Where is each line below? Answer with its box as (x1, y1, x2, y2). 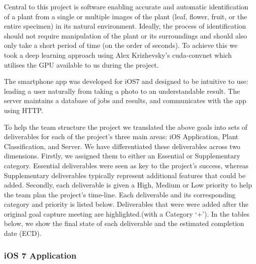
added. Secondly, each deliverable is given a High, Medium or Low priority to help (4, 180, 252, 190)
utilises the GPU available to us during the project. (4, 59, 159, 70)
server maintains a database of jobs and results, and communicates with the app (4, 95, 247, 106)
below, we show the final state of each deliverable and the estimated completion (4, 218, 244, 228)
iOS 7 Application (4, 249, 77, 261)
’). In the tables (202, 208, 250, 219)
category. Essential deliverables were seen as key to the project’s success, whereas (4, 160, 249, 170)
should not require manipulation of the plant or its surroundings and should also (4, 30, 247, 40)
